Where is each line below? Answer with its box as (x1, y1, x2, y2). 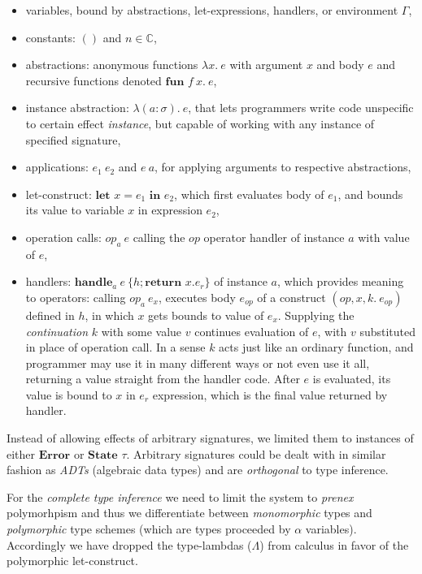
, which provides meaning (277, 273, 404, 290)
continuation (25, 322, 88, 339)
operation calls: (25, 228, 102, 245)
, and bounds (337, 185, 403, 202)
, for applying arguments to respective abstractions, (154, 158, 411, 175)
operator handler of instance (203, 228, 345, 245)
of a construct (257, 288, 326, 305)
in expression (137, 201, 202, 218)
